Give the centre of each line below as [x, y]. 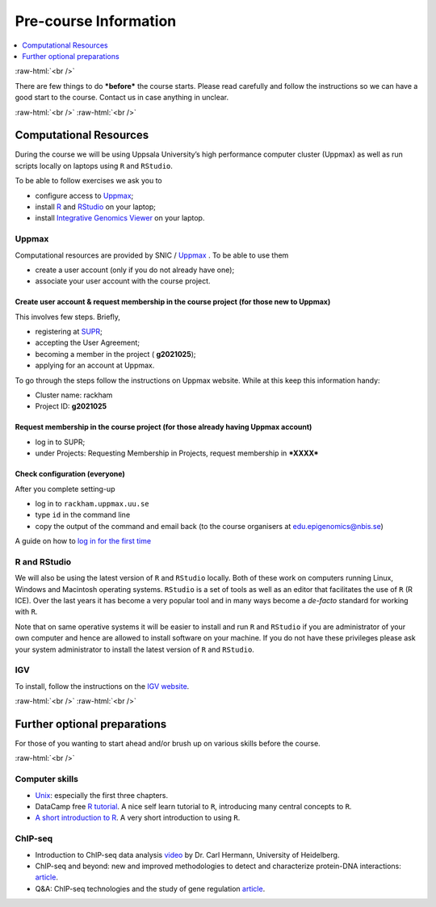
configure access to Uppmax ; [84, 195]
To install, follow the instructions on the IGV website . [102, 686]
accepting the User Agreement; [88, 342]
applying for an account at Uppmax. [95, 365]
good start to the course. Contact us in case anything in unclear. [122, 98]
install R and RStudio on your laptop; [96, 207]
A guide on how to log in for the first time [83, 541]
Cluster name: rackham [74, 395]
